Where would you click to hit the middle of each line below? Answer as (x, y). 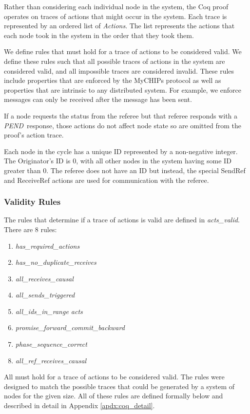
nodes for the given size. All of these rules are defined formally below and (114, 396)
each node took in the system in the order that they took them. (99, 35)
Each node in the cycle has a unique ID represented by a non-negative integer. (121, 151)
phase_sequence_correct (51, 344)
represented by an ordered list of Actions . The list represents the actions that (119, 26)
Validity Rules (32, 202)
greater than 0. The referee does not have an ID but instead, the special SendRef (125, 170)
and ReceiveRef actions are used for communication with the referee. (106, 180)
